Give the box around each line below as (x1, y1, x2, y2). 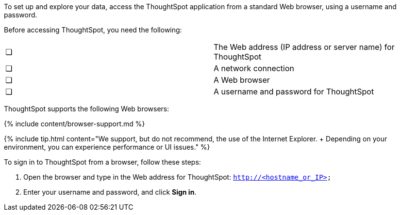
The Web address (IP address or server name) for (214, 42, 395, 52)
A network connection (214, 63, 295, 73)
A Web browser (214, 75, 270, 85)
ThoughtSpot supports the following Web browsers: (4, 105, 169, 113)
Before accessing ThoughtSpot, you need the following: (4, 26, 182, 34)
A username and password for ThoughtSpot (214, 87, 374, 96)
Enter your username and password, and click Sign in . (23, 188, 197, 196)
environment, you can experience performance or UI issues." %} (4, 143, 210, 151)
